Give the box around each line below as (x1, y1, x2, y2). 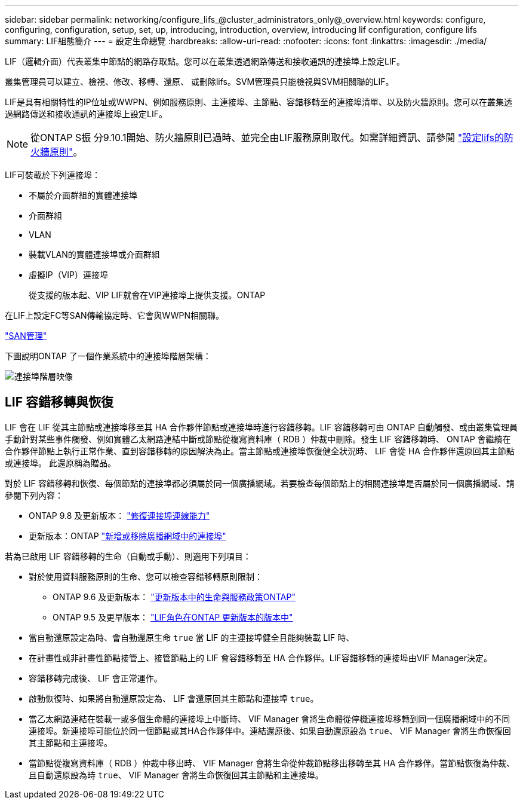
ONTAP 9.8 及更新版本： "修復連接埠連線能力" (29, 510, 210, 521)
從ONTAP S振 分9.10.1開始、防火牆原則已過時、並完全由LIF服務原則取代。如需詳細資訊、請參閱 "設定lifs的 (30, 132, 504, 143)
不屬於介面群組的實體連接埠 (29, 190, 137, 200)
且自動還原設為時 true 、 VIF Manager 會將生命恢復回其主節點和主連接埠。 (29, 769, 324, 780)
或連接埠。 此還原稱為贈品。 (5, 457, 116, 468)
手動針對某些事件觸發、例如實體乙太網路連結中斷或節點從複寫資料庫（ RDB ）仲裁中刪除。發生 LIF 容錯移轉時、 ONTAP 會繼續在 (5, 433, 511, 444)
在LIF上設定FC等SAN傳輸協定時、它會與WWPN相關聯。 (5, 310, 224, 320)
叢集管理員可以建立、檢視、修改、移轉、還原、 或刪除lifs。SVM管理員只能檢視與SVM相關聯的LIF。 (5, 77, 394, 87)
